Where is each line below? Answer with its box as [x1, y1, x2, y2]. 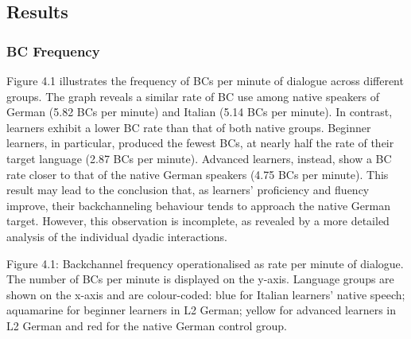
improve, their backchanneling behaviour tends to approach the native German [6, 197, 391, 213]
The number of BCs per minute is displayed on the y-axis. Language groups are [6, 271, 394, 287]
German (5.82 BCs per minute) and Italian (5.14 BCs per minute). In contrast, [6, 103, 393, 120]
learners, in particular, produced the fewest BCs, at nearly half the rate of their [6, 134, 394, 151]
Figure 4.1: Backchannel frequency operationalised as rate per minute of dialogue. [6, 255, 404, 271]
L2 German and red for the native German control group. [6, 317, 287, 333]
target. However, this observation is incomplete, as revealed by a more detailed [6, 212, 390, 229]
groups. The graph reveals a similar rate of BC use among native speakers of [6, 88, 380, 104]
